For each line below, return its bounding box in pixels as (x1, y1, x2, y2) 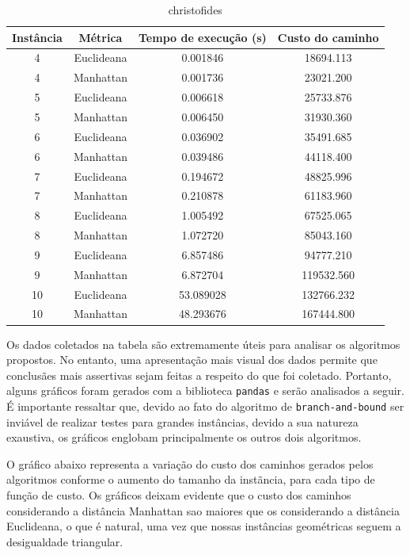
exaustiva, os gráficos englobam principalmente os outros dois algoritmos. (6, 429, 362, 446)
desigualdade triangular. (6, 533, 123, 549)
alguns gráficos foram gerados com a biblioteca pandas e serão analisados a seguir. (6, 382, 404, 399)
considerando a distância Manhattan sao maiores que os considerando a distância (6, 502, 400, 519)
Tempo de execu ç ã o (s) (138, 29, 267, 45)
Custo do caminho (277, 29, 379, 45)
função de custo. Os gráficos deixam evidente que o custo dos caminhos (6, 486, 351, 503)
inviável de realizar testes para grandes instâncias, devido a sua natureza (6, 413, 359, 430)
